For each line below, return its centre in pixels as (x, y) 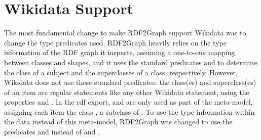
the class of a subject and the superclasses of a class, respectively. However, (121, 72)
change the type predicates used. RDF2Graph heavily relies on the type (115, 42)
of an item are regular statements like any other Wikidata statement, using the (127, 92)
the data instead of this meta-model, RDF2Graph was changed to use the (118, 122)
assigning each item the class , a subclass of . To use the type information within (129, 111)
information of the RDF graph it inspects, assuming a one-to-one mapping (120, 52)
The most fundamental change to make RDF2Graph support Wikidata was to (125, 33)
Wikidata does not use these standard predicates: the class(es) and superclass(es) (130, 82)
